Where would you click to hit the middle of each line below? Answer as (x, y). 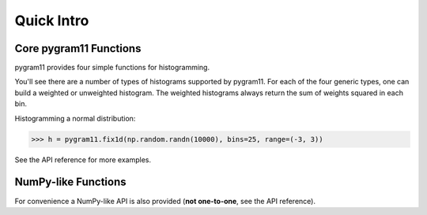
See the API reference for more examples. (83, 159)
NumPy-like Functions (70, 182)
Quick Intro (52, 20)
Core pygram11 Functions (78, 48)
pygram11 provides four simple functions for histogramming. (112, 68)
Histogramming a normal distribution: (75, 118)
